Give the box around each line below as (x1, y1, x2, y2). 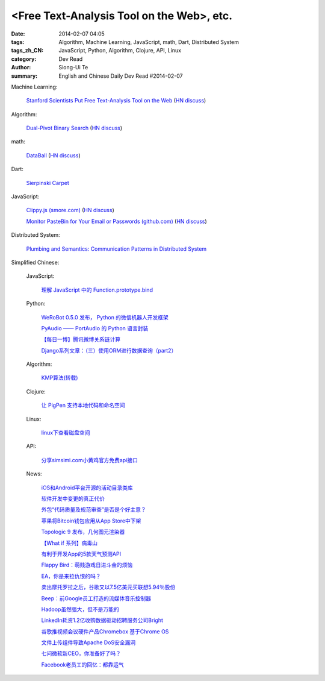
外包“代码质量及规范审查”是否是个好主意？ (41, 506, 147, 513)
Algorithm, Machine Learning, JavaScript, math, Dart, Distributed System (58, 38, 240, 45)
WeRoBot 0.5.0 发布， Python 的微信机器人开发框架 (41, 313, 169, 321)
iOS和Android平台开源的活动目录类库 (41, 484, 133, 491)
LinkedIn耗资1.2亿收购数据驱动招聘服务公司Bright (41, 617, 164, 624)
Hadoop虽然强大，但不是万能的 (41, 606, 120, 613)
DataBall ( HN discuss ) (26, 151, 81, 159)
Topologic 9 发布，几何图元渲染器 (41, 528, 125, 536)
